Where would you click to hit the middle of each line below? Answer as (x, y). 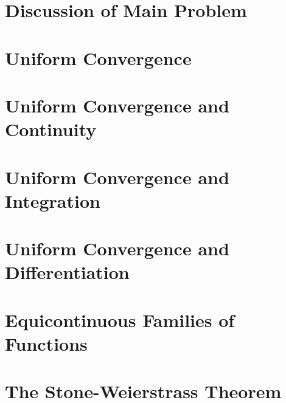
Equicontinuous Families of (120, 319)
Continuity (51, 129)
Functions (46, 343)
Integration (53, 200)
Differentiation (67, 272)
